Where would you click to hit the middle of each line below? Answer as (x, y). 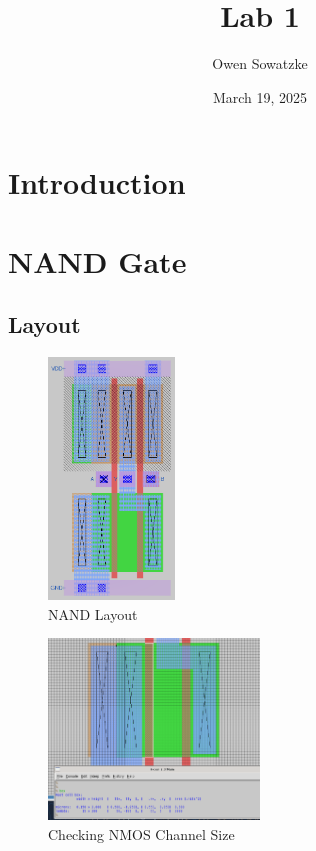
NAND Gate (97, 260)
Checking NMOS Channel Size (141, 833)
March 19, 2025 (260, 96)
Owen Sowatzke (260, 63)
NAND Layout (93, 613)
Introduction (97, 182)
